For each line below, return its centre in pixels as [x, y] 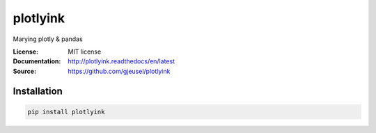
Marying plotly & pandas [48, 39]
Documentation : [37, 61]
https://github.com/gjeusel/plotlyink [119, 71]
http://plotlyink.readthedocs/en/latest [122, 61]
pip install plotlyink [66, 112]
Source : [25, 71]
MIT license [85, 52]
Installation [38, 91]
